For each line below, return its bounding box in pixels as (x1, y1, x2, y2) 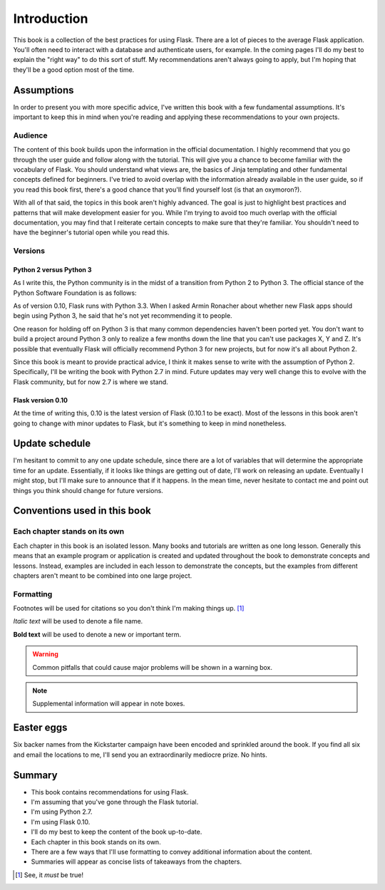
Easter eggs (13, 722, 68, 734)
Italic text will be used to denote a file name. (13, 617, 143, 626)
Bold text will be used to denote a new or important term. (13, 630, 182, 638)
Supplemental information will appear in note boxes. (32, 699, 185, 708)
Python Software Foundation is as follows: (13, 289, 137, 297)
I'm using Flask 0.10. (31, 817, 91, 826)
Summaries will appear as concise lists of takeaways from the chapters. (31, 857, 242, 866)
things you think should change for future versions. (13, 486, 163, 495)
